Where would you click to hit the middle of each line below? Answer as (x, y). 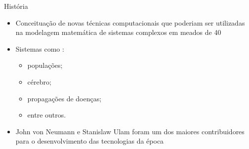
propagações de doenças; (64, 98)
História (16, 6)
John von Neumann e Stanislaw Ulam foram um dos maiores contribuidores (130, 131)
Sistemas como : (40, 48)
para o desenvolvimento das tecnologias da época (90, 141)
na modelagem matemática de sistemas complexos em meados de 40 (118, 32)
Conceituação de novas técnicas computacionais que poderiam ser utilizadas (130, 22)
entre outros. (47, 115)
